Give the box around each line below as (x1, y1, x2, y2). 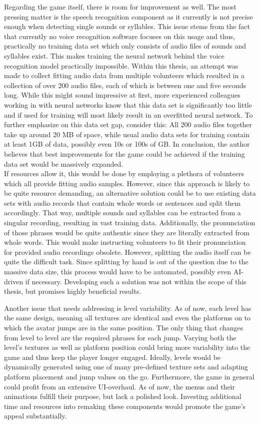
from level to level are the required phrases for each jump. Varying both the (4, 332, 236, 342)
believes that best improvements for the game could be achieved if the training (4, 148, 245, 159)
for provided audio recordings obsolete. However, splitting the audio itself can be (4, 246, 251, 257)
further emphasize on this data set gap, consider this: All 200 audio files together (4, 119, 252, 130)
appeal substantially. (4, 410, 67, 421)
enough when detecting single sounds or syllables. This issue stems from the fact (4, 21, 250, 32)
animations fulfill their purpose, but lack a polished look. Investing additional (4, 391, 241, 401)
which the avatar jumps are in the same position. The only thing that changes (4, 322, 243, 332)
